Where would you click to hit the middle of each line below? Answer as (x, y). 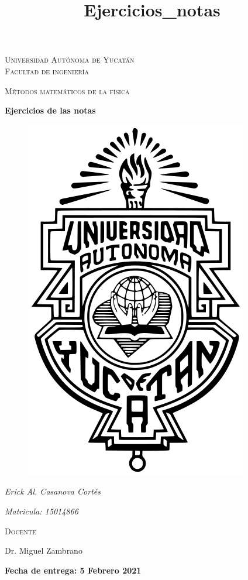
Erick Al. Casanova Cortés (53, 491)
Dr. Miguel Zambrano (44, 550)
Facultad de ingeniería (47, 71)
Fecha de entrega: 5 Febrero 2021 (73, 570)
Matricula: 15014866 (42, 511)
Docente (21, 531)
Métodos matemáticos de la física (67, 90)
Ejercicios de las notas (50, 110)
